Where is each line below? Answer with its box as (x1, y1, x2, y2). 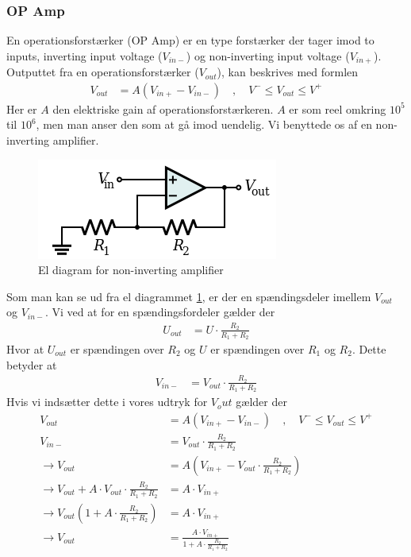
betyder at (6, 356, 57, 373)
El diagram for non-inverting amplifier (38, 261, 224, 278)
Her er (6, 100, 37, 117)
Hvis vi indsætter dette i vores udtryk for (6, 393, 208, 410)
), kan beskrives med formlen (217, 64, 359, 80)
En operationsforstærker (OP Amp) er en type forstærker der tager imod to (6, 32, 375, 48)
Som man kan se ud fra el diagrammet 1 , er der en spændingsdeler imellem (6, 288, 371, 304)
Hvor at (6, 341, 44, 358)
